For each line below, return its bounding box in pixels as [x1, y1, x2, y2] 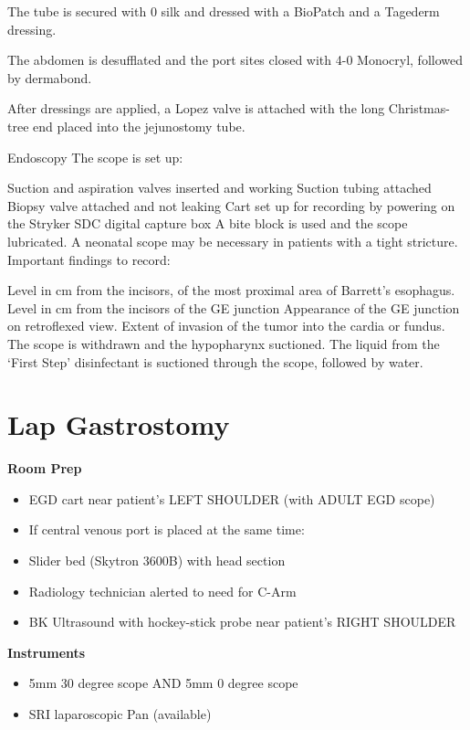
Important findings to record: [7, 249, 171, 269]
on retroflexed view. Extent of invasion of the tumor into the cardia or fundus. [7, 316, 445, 335]
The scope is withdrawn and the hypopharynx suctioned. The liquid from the [7, 333, 440, 353]
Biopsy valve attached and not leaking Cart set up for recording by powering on [7, 196, 455, 215]
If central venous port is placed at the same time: [28, 520, 305, 539]
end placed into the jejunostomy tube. [33, 116, 245, 135]
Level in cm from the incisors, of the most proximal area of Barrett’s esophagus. [7, 280, 455, 300]
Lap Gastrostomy [7, 406, 230, 443]
